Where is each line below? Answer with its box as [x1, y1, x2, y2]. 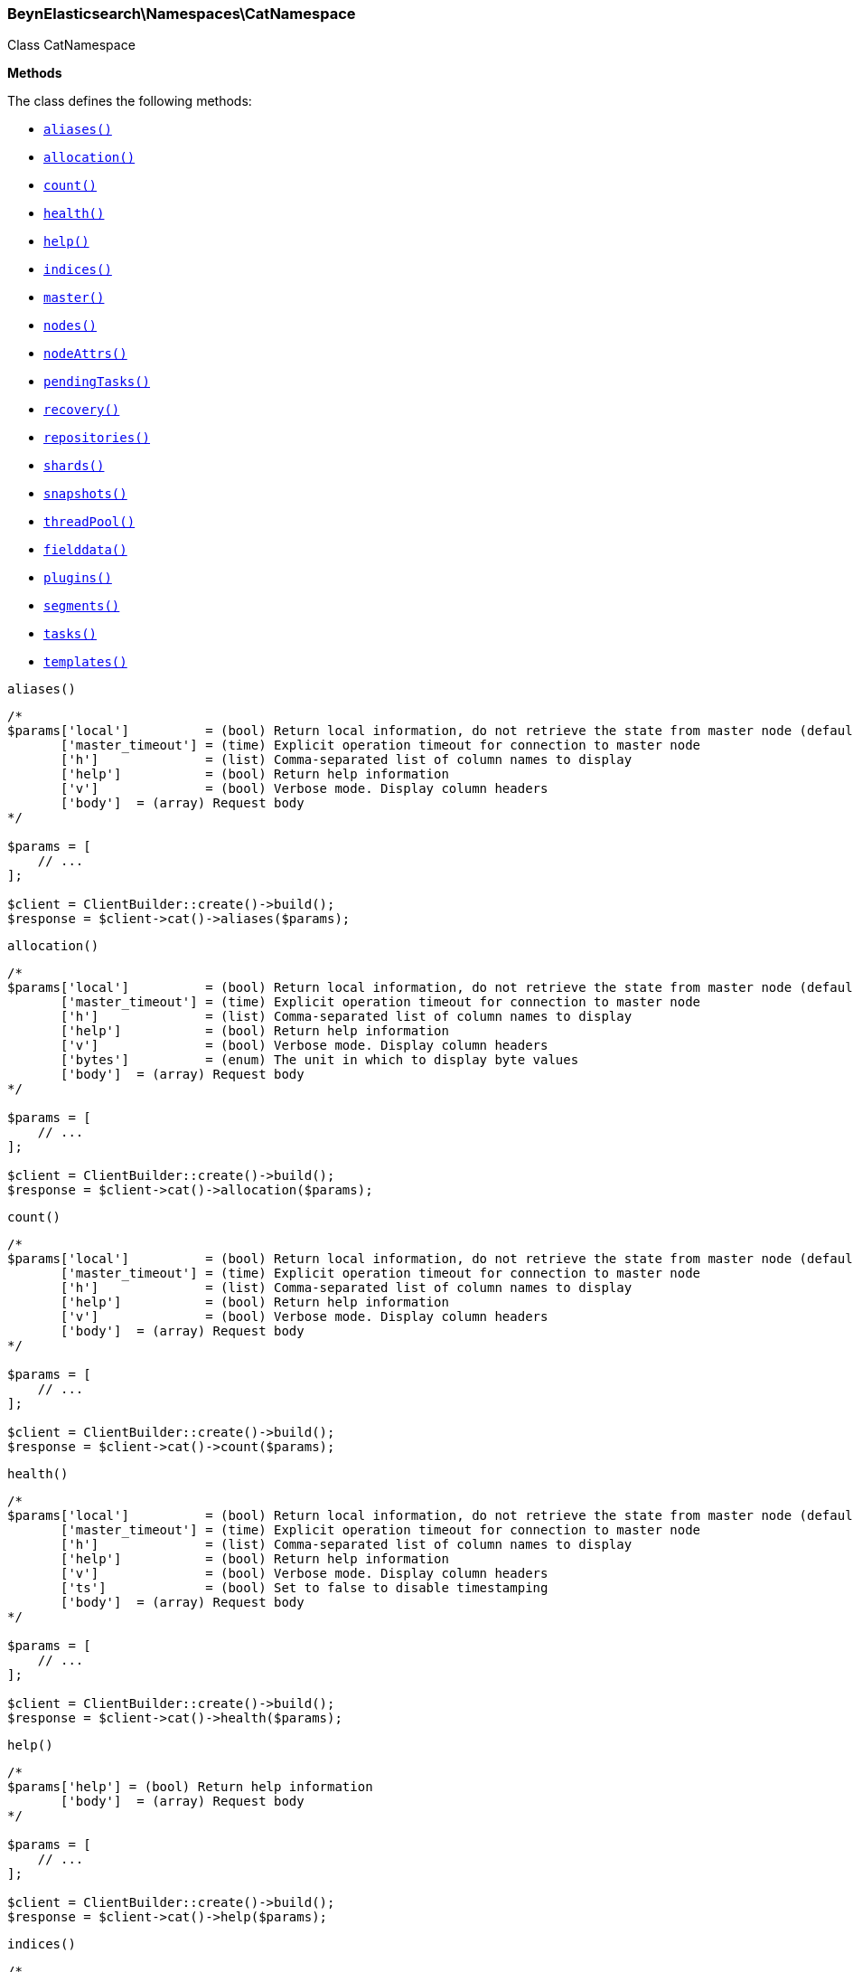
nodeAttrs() [43, 346, 127, 362]
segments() [43, 599, 120, 614]
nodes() [43, 318, 98, 334]
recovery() [43, 402, 120, 418]
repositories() [43, 430, 151, 446]
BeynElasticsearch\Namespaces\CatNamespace [7, 5, 356, 23]
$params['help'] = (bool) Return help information [7, 1779, 373, 1795]
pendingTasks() [43, 374, 151, 390]
